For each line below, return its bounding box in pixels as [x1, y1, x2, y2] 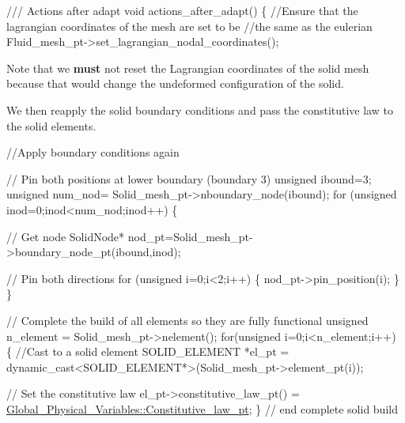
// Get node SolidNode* [6, 228, 125, 244]
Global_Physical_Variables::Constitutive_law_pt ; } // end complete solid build [6, 400, 398, 417]
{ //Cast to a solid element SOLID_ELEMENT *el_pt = [6, 343, 290, 360]
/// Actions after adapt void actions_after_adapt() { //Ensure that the [6, 2, 358, 18]
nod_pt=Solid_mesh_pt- [127, 228, 253, 244]
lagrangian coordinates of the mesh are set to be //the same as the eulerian [6, 17, 373, 34]
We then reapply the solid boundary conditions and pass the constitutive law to [6, 101, 393, 118]
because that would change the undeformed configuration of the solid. [6, 75, 344, 92]
